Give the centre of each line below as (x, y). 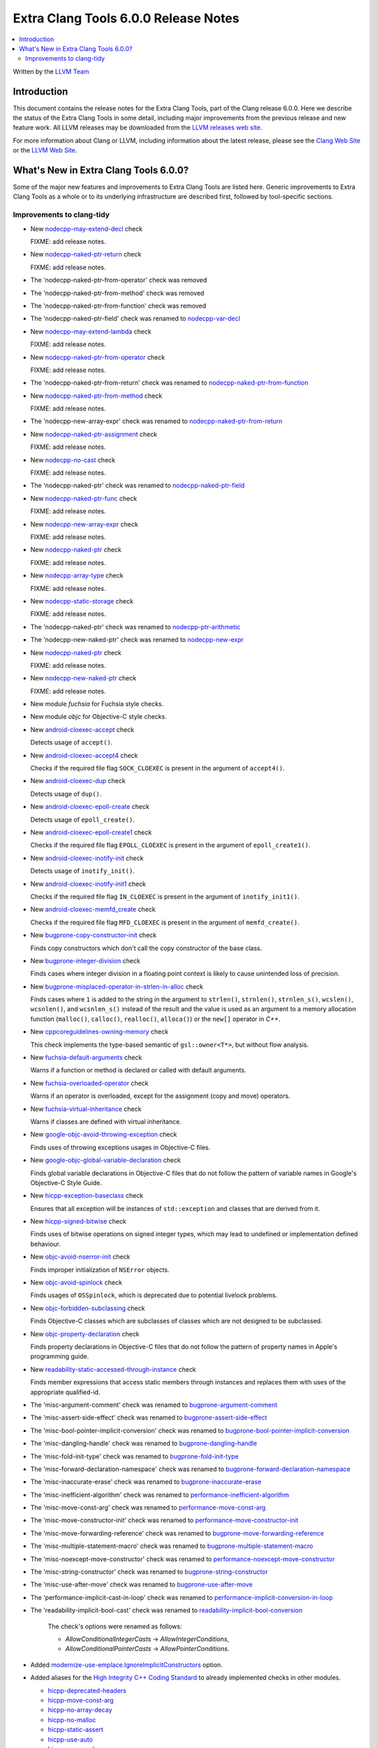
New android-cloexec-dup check (78, 781)
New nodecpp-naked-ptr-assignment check (94, 434)
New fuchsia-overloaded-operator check (90, 1083)
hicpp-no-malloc (72, 1719)
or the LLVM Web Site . (45, 150)
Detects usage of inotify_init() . (83, 871)
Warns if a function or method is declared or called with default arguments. (138, 1070)
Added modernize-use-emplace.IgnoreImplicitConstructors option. (126, 1665)
